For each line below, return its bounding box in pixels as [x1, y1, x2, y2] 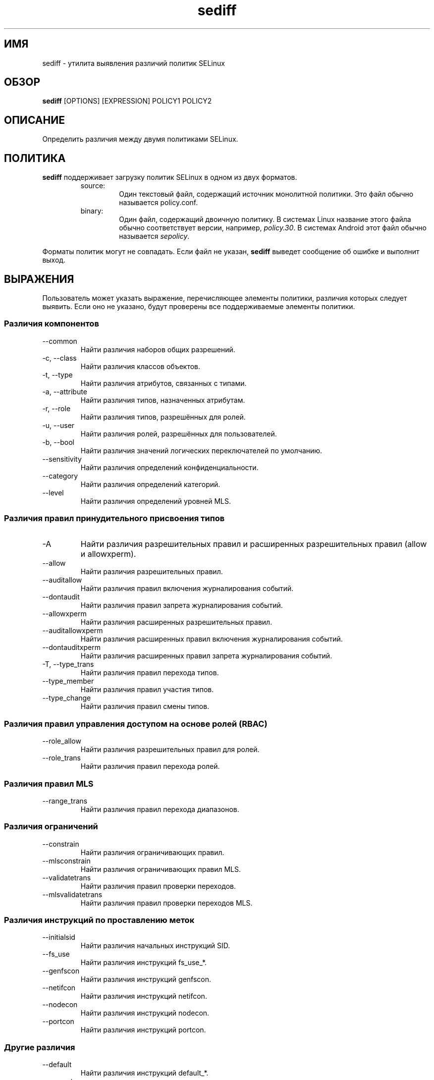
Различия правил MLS [4, 778, 94, 789]
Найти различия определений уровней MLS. [80, 496, 231, 505]
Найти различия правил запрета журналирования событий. [80, 601, 283, 610]
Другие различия [4, 1042, 75, 1052]
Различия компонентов [4, 319, 99, 329]
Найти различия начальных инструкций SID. [80, 941, 230, 950]
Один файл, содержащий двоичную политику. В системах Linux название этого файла [119, 215, 411, 224]
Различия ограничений [4, 821, 98, 832]
